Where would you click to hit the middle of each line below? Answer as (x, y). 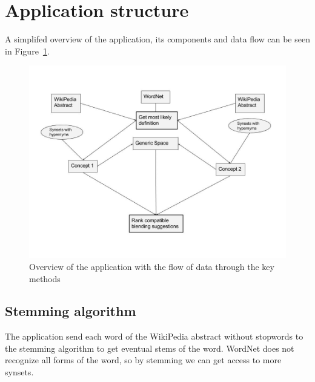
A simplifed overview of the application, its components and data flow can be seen (157, 39)
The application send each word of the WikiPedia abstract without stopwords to (154, 336)
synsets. (19, 372)
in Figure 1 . (27, 51)
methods (45, 278)
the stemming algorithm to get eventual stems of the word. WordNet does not (150, 348)
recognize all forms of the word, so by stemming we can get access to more (143, 360)
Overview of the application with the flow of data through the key (152, 266)
